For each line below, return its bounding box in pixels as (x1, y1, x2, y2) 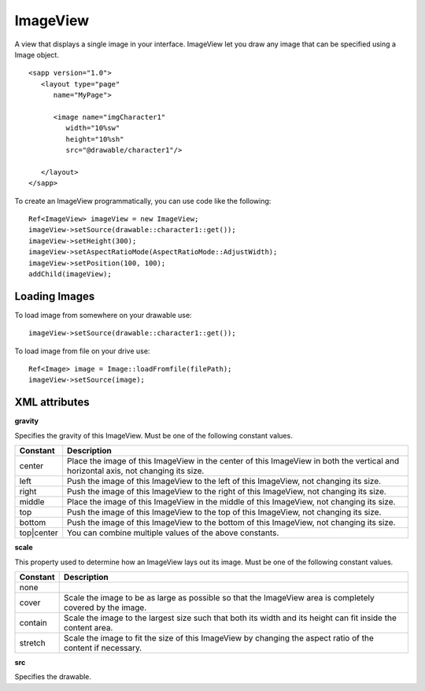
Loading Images (14, 290, 95, 303)
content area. (63, 622, 113, 633)
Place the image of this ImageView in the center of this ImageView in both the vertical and (67, 456, 400, 467)
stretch (19, 637, 46, 649)
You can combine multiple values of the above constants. (67, 527, 279, 538)
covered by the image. (63, 602, 147, 613)
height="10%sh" (65, 135, 124, 143)
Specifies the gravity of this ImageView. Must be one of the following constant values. (14, 430, 293, 440)
